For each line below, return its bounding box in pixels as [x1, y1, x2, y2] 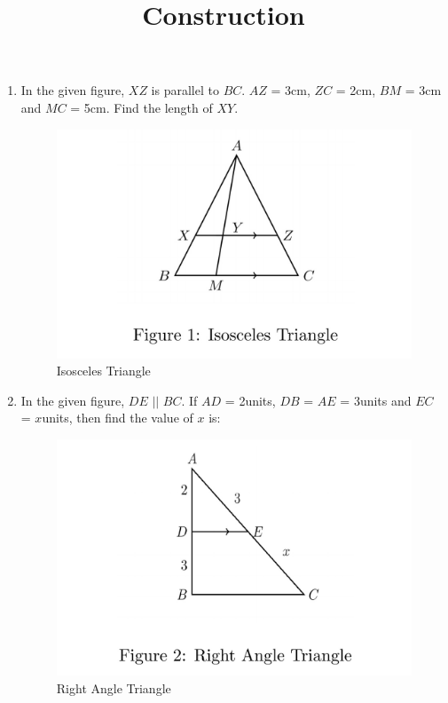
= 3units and [340, 391, 412, 409]
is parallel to [151, 81, 219, 99]
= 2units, [224, 391, 276, 409]
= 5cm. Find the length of [70, 98, 213, 116]
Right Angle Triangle [56, 678, 171, 697]
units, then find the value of [42, 408, 193, 427]
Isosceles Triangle [56, 361, 151, 380]
